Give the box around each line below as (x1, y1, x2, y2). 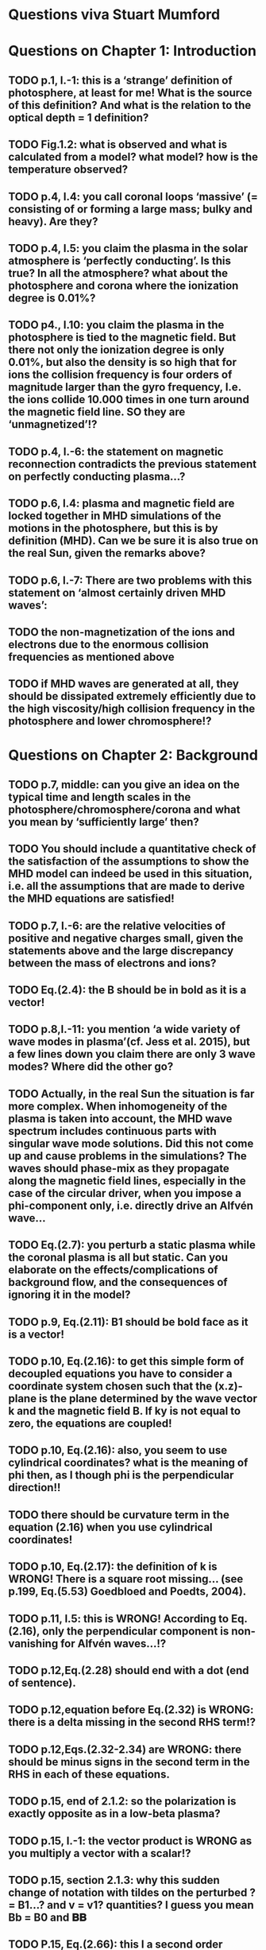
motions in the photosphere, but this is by (8, 522, 218, 535)
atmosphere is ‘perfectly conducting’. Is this (8, 254, 232, 267)
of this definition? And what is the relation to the (8, 98, 252, 112)
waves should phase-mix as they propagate (8, 1161, 230, 1175)
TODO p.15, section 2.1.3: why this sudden (8, 1873, 220, 1886)
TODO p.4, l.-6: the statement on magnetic (8, 445, 224, 458)
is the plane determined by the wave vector (38, 1392, 258, 1405)
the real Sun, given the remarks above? (8, 546, 206, 560)
